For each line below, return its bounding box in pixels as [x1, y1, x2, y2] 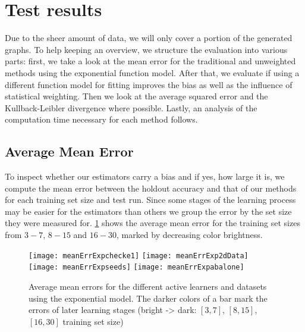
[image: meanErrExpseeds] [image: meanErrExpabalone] [29, 263, 244, 272]
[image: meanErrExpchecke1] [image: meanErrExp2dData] [29, 251, 249, 260]
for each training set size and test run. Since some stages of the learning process [5, 193, 296, 206]
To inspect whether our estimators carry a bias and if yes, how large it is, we [5, 170, 285, 183]
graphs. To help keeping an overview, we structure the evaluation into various [5, 43, 288, 55]
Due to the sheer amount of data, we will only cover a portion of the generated [5, 32, 293, 44]
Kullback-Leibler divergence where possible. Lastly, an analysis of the [5, 101, 257, 114]
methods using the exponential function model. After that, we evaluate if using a [5, 66, 300, 79]
